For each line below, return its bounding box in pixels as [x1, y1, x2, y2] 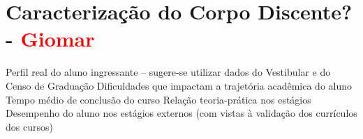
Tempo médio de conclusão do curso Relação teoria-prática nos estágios [6, 92, 311, 106]
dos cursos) [6, 119, 53, 133]
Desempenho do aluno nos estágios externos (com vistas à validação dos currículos [6, 106, 357, 120]
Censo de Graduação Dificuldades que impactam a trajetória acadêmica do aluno [6, 78, 353, 92]
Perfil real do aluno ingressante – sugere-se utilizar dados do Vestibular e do [6, 65, 331, 79]
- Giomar [6, 24, 95, 53]
